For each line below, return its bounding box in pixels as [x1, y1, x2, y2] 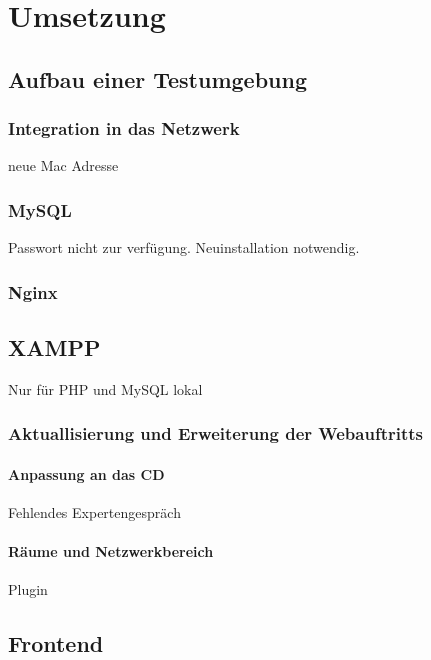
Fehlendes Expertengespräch [8, 502, 181, 523]
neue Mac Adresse [8, 155, 119, 176]
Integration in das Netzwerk [8, 116, 240, 141]
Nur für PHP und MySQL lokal [8, 378, 203, 399]
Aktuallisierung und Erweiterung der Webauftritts [8, 421, 423, 446]
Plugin [8, 579, 48, 600]
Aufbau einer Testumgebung [8, 63, 308, 94]
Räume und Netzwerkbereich [8, 541, 214, 562]
